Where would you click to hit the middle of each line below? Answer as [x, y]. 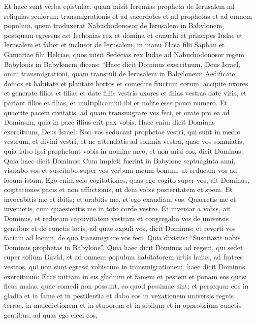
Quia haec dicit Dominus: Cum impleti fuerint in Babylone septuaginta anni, [120, 160]
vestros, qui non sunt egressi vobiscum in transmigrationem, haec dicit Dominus [125, 267]
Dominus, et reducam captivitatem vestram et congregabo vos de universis [116, 218]
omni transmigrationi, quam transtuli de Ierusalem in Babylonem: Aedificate [120, 74]
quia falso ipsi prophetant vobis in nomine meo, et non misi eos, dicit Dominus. [124, 150]
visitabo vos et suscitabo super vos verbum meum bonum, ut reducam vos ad [121, 170]
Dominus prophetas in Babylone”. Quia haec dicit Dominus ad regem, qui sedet [124, 247]
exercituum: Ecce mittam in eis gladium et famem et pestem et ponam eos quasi [126, 276]
